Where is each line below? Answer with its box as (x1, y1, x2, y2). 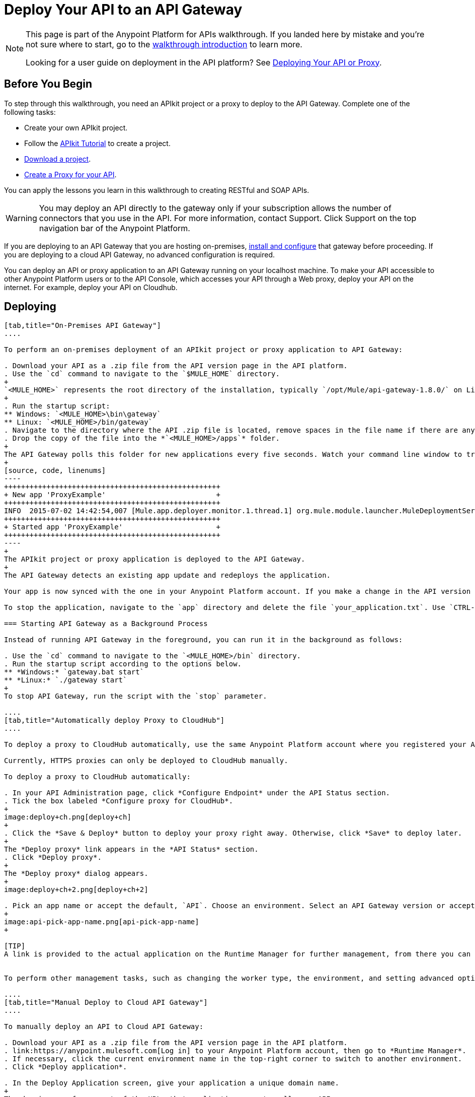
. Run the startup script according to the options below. (4, 660, 242, 668)
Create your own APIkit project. (24, 123, 128, 132)
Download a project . (24, 154, 91, 163)
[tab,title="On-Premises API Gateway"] (4, 321, 161, 330)
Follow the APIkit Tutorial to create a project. (24, 139, 171, 148)
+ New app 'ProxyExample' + (4, 491, 220, 499)
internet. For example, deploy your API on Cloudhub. (4, 283, 178, 292)
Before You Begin (4, 78, 93, 91)
